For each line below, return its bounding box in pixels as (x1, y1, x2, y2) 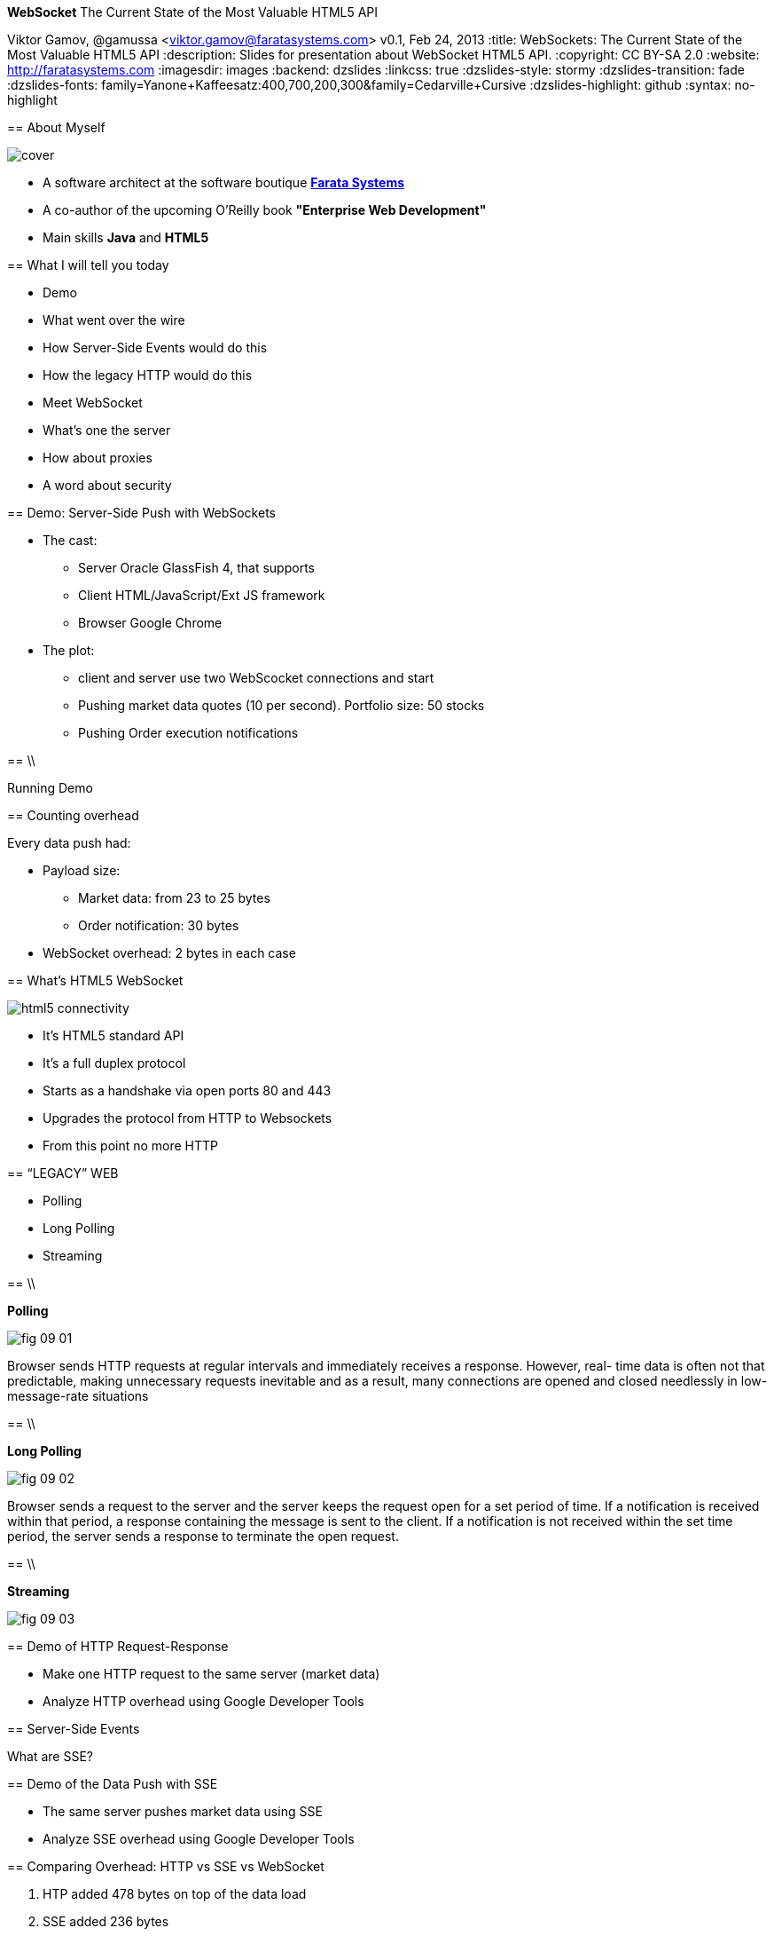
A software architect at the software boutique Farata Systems (43, 175, 405, 190)
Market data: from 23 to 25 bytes (78, 890, 270, 905)
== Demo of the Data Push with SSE (7, 1776, 218, 1791)
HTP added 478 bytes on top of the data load (43, 1886, 307, 1901)
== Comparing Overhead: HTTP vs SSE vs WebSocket (7, 1859, 324, 1874)
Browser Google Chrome (78, 615, 223, 630)
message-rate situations (7, 1388, 149, 1403)
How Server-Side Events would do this (43, 340, 268, 355)
